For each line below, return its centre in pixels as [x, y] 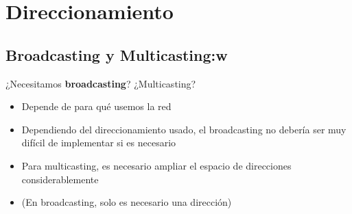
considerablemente [60, 179]
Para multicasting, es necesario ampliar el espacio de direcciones [156, 165]
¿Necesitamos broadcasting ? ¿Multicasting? [101, 83]
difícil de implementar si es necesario [99, 143]
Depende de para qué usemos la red [96, 106]
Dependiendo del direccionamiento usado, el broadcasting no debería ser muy [184, 129]
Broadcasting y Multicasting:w [117, 54]
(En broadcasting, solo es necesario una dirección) [127, 202]
